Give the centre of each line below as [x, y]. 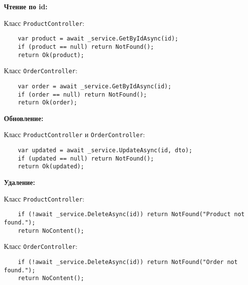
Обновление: [24, 118]
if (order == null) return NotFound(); [82, 94]
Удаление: [20, 182]
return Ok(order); [48, 103]
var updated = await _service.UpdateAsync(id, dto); [105, 151]
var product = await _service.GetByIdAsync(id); [98, 39]
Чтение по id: [26, 6]
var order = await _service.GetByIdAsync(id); [95, 86]
